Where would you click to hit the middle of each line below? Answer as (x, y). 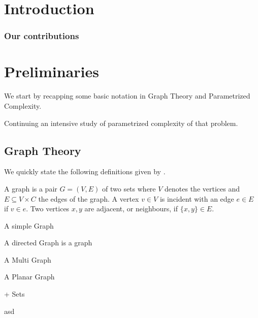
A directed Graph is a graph (48, 243)
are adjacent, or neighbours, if (131, 209)
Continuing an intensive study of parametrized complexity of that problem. (121, 123)
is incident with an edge (197, 198)
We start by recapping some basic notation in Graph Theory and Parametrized (127, 96)
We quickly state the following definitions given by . (85, 171)
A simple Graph (29, 225)
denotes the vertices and (202, 188)
